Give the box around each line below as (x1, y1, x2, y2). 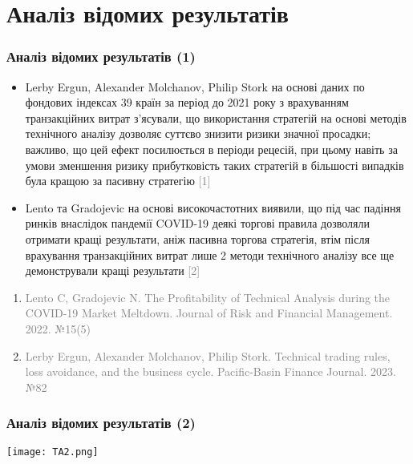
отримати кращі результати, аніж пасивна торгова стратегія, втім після (25, 230, 370, 247)
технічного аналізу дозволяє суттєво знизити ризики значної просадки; (25, 125, 371, 142)
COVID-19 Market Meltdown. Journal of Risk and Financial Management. (25, 305, 393, 321)
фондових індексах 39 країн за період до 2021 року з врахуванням (25, 94, 349, 111)
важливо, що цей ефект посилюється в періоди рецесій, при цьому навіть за (25, 140, 398, 157)
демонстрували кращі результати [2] (25, 262, 200, 279)
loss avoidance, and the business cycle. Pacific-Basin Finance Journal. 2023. (25, 363, 396, 380)
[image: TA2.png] (6, 446, 99, 458)
